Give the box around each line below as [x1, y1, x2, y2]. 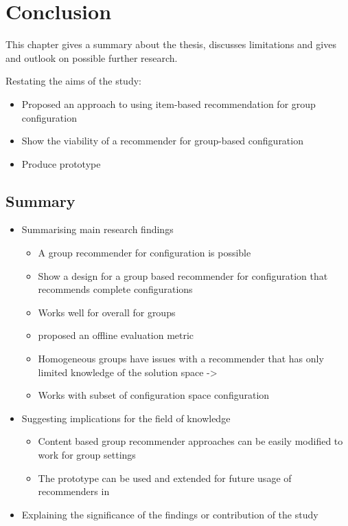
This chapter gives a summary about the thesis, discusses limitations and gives [5, 37, 336, 52]
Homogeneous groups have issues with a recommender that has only [38, 351, 324, 366]
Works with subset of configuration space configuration [38, 388, 270, 402]
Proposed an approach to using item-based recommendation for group [21, 96, 316, 111]
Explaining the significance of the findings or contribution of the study [21, 507, 318, 521]
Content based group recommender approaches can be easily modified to [38, 434, 343, 448]
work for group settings [38, 448, 136, 462]
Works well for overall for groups [38, 305, 176, 319]
